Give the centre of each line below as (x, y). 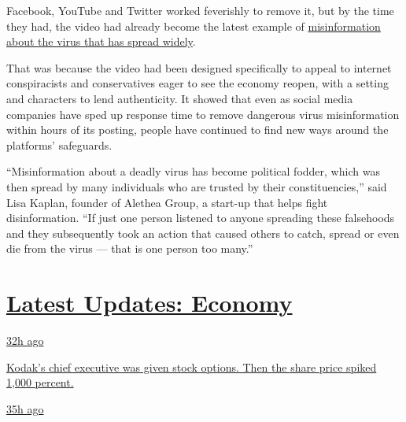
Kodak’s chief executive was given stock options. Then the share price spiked (192, 366)
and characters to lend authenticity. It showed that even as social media (180, 98)
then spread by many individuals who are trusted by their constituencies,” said (197, 186)
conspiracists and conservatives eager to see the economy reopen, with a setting (197, 83)
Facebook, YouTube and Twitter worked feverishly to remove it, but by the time (200, 10)
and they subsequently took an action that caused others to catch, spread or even (203, 233)
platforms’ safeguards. (59, 144)
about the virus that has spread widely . (101, 41)
